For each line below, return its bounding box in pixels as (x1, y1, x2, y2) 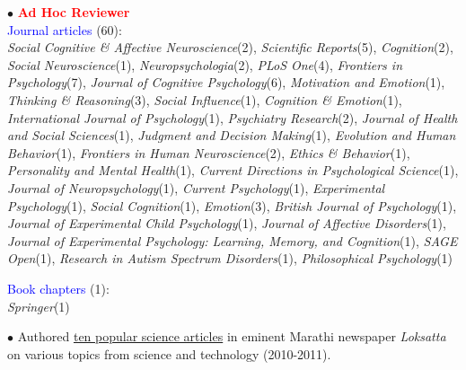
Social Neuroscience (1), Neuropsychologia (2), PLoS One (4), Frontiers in (7, 55, 402, 74)
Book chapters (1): (7, 278, 110, 297)
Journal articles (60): (7, 20, 122, 39)
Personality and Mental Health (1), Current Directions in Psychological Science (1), (7, 161, 459, 180)
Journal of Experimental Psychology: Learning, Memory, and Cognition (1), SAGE (7, 231, 458, 250)
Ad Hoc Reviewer (17, 3, 130, 21)
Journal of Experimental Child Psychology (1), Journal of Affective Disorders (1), (7, 214, 446, 233)
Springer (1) (7, 296, 70, 315)
